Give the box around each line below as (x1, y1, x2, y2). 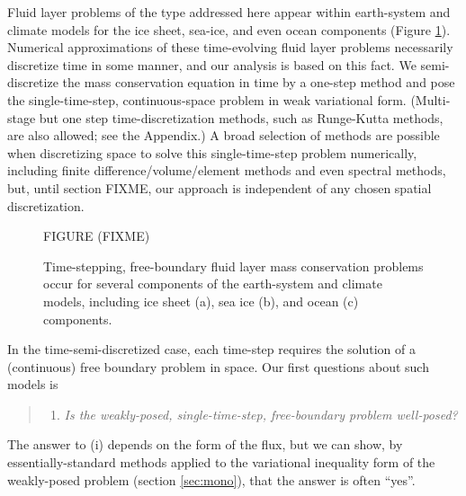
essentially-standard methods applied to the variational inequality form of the (7, 453, 435, 472)
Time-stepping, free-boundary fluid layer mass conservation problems (43, 256, 424, 275)
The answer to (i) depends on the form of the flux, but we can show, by (7, 435, 403, 454)
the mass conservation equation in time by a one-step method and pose (62, 73, 455, 92)
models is (7, 375, 58, 394)
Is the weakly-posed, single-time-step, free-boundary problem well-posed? (64, 404, 458, 423)
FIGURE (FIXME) (43, 226, 150, 245)
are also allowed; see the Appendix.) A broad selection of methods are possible (7, 126, 440, 145)
